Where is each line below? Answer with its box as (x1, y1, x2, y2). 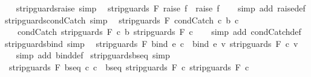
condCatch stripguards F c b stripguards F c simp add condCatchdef (17, 25, 301, 38)
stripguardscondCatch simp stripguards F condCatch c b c (4, 13, 239, 26)
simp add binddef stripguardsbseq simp (16, 49, 170, 61)
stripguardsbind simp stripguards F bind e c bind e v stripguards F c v (4, 37, 298, 49)
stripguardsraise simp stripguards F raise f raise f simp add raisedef (16, 2, 306, 14)
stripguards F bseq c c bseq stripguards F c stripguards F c (8, 60, 249, 73)
